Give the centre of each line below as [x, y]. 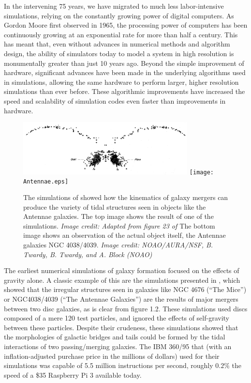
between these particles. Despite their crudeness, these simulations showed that [121, 327]
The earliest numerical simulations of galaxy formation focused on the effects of [122, 270]
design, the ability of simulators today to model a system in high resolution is [119, 53]
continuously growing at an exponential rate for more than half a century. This [121, 34]
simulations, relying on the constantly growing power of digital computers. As [119, 15]
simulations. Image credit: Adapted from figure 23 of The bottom [119, 225]
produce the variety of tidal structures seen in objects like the [115, 207]
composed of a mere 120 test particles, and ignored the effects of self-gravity [117, 318]
